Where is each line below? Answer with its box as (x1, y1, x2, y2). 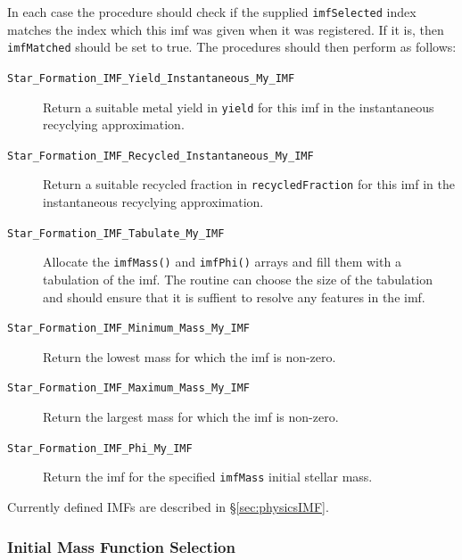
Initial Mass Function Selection (7, 535, 235, 557)
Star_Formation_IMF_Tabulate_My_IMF (7, 226, 225, 240)
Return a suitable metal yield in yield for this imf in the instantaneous (43, 97, 434, 116)
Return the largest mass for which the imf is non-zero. (43, 408, 339, 426)
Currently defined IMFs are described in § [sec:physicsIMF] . (7, 498, 329, 516)
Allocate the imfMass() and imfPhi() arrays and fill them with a (43, 252, 401, 271)
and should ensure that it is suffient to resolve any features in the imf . (43, 287, 425, 306)
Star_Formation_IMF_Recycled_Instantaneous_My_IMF (7, 149, 314, 162)
